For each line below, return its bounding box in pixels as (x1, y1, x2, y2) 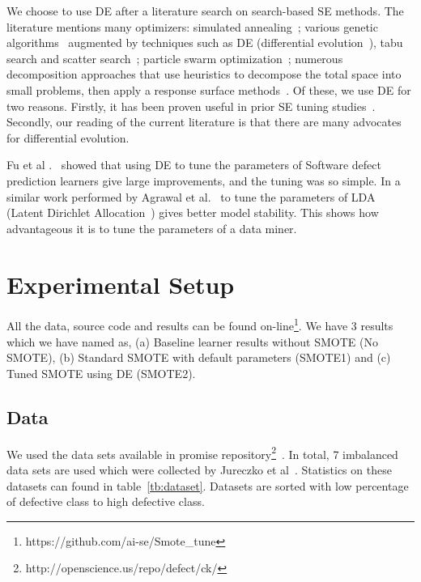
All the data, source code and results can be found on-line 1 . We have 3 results (6, 315, 393, 334)
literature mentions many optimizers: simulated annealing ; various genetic (6, 18, 378, 35)
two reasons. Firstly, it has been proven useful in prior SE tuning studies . (6, 97, 376, 114)
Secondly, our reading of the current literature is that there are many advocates (6, 113, 402, 130)
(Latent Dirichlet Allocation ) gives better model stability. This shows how (6, 204, 379, 221)
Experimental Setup (6, 267, 235, 300)
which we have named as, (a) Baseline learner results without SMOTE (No (6, 333, 378, 350)
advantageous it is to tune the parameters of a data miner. (6, 219, 297, 236)
